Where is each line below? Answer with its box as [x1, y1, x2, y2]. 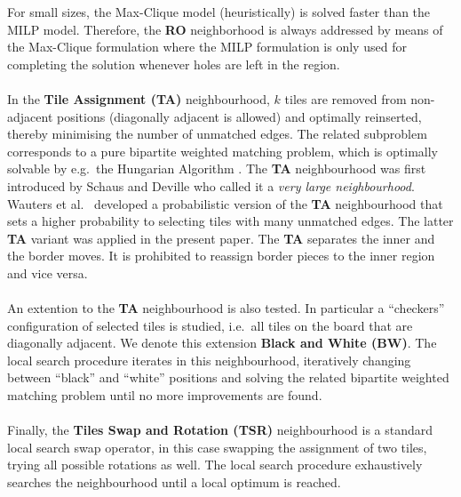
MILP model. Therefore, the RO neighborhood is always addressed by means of [7, 20, 443, 38]
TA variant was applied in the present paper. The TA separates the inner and [7, 228, 435, 247]
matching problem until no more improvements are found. [7, 386, 322, 405]
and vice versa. [7, 263, 88, 282]
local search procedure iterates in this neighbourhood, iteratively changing [7, 350, 411, 369]
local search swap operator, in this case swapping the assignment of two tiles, [7, 437, 427, 456]
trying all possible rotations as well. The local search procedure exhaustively [7, 455, 423, 474]
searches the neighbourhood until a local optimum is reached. [7, 473, 341, 492]
